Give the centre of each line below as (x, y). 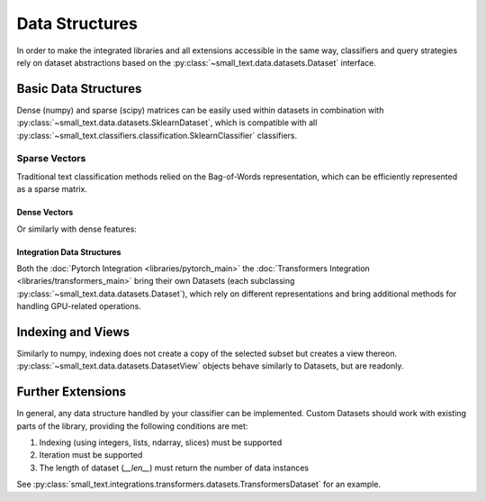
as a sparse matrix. (52, 189)
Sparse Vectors (51, 159)
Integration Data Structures (69, 251)
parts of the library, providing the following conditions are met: (132, 426)
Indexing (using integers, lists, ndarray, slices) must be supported (161, 442)
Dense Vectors (45, 213)
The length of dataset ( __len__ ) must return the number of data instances (174, 468)
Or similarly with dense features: (76, 229)
